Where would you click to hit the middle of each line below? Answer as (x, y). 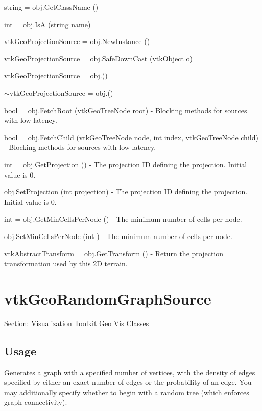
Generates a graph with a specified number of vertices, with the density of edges (130, 372)
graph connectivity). (36, 402)
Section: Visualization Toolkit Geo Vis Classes (77, 323)
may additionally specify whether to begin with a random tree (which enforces (127, 392)
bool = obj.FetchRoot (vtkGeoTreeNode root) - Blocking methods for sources (126, 110)
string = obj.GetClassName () (51, 7)
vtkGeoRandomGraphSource (108, 298)
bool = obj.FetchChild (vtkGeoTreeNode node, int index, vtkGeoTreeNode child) (131, 137)
